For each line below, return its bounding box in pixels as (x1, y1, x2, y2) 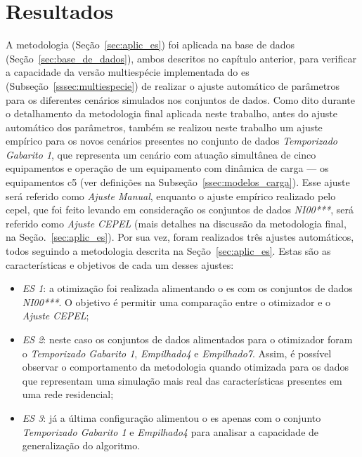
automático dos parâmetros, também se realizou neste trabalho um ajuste (6, 119, 323, 134)
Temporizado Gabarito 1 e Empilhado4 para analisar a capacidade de (22, 424, 319, 439)
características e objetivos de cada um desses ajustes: (6, 257, 234, 272)
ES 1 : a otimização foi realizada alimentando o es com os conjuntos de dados (22, 281, 353, 296)
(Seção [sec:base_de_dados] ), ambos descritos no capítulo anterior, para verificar (6, 51, 356, 65)
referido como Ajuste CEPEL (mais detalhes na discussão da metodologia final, (6, 216, 347, 230)
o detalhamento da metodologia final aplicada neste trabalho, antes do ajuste (6, 106, 338, 121)
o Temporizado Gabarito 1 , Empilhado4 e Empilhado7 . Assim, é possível (22, 345, 332, 360)
